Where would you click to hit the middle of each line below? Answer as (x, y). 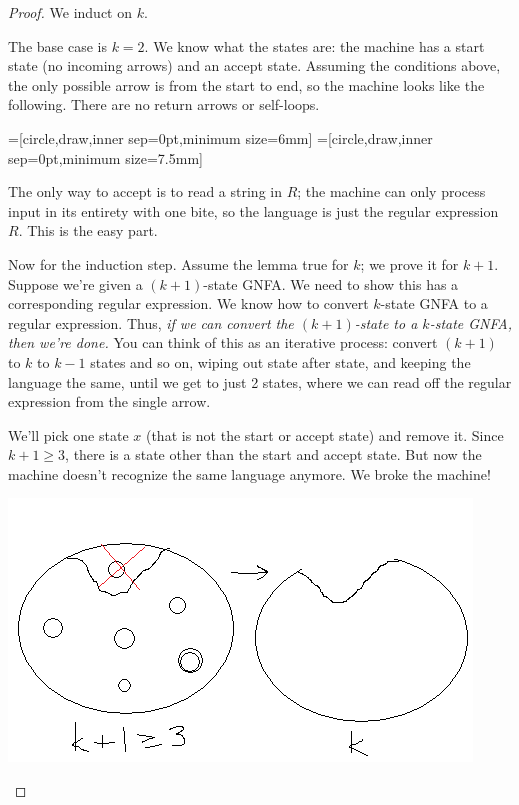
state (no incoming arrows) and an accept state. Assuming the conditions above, (254, 65)
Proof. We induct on (70, 12)
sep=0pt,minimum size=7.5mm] (105, 157)
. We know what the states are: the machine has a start (314, 45)
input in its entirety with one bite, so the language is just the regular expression (253, 210)
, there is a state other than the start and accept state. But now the (273, 454)
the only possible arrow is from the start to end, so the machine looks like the (246, 84)
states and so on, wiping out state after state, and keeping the (280, 361)
